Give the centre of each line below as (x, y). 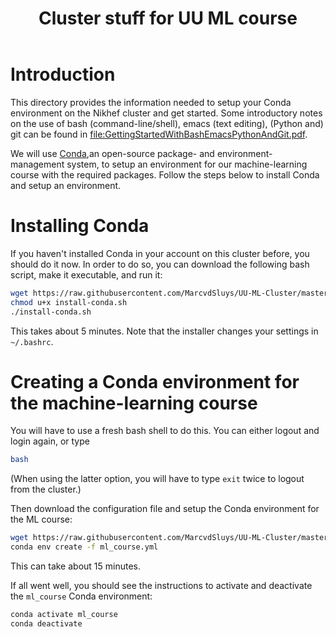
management (37, 164)
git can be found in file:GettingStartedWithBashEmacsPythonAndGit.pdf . (159, 134)
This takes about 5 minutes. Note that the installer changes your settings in (164, 331)
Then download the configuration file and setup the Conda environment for (165, 509)
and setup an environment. (66, 185)
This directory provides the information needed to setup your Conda (151, 102)
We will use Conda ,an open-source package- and (112, 153)
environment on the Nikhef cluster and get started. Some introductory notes (166, 113)
